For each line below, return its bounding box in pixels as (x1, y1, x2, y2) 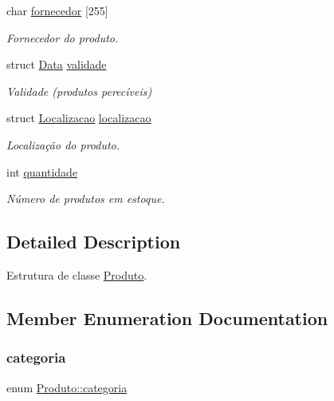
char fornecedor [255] (6, 2, 108, 18)
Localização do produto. (6, 136, 120, 153)
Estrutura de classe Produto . (6, 266, 147, 283)
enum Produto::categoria (6, 379, 128, 395)
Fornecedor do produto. (6, 29, 119, 46)
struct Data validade (6, 56, 107, 73)
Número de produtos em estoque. (6, 190, 165, 207)
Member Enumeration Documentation (6, 305, 328, 330)
